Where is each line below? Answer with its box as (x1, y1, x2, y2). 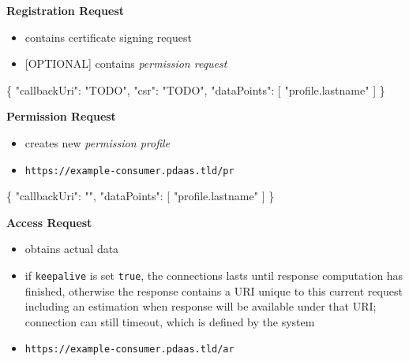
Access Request (6, 214, 92, 230)
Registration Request (6, 2, 125, 18)
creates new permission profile (24, 134, 171, 151)
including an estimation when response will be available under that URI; (24, 298, 377, 314)
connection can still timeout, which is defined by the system (24, 313, 315, 329)
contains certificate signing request (24, 28, 192, 45)
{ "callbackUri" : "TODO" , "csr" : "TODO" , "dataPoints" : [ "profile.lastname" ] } (6, 81, 385, 98)
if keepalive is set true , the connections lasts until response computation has (24, 267, 403, 283)
